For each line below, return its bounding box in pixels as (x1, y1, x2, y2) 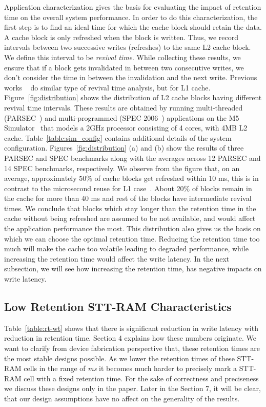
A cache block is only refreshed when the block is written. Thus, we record (4, 31, 239, 42)
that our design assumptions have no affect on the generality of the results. (4, 393, 240, 403)
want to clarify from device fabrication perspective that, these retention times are (4, 343, 260, 354)
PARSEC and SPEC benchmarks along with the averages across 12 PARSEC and (4, 152, 261, 163)
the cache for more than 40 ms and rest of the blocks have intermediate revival (4, 193, 252, 203)
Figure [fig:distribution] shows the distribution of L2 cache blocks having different (4, 92, 262, 103)
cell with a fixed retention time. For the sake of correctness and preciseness (24, 373, 259, 383)
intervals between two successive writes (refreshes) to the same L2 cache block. (4, 42, 251, 52)
